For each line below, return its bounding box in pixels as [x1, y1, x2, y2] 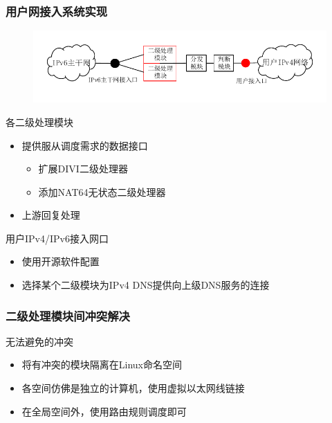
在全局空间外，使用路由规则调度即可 [21, 404, 187, 418]
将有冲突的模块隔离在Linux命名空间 [21, 357, 183, 372]
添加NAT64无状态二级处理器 [38, 184, 166, 199]
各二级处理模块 [6, 114, 73, 129]
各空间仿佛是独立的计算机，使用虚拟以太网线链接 [21, 381, 245, 395]
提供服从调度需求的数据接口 [21, 138, 148, 152]
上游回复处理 [21, 208, 80, 222]
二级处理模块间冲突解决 [6, 307, 130, 324]
